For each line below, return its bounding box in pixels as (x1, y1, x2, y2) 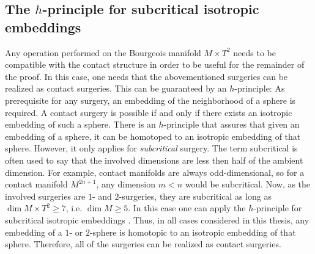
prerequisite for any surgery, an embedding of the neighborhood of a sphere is (5, 93, 296, 106)
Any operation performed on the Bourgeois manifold (5, 46, 201, 59)
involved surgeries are (5, 189, 86, 202)
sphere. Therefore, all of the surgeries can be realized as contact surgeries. (5, 238, 281, 250)
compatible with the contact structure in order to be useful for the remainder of (5, 58, 305, 71)
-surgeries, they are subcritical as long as (119, 189, 272, 202)
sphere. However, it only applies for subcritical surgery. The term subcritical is (5, 142, 298, 154)
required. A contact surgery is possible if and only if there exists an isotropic (5, 106, 292, 118)
